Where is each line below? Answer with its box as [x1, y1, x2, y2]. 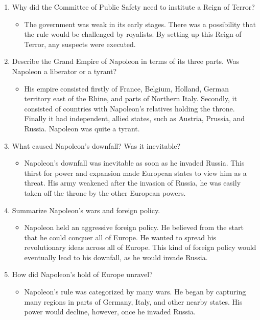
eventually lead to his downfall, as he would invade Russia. [24, 252, 208, 262]
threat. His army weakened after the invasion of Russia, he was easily [24, 177, 241, 188]
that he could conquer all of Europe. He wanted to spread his [24, 232, 216, 242]
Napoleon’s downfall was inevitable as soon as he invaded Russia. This [24, 157, 245, 168]
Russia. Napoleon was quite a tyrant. [24, 123, 140, 133]
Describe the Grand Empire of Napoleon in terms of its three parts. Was [12, 56, 240, 66]
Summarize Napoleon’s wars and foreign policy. [12, 204, 160, 215]
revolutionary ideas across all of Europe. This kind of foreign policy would [24, 242, 256, 253]
